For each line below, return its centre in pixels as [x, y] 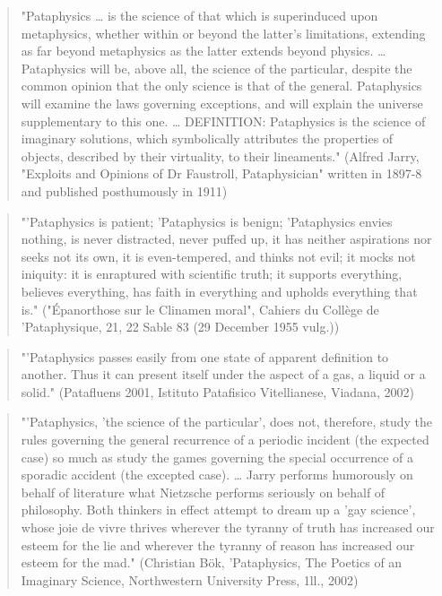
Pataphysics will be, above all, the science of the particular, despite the [217, 68]
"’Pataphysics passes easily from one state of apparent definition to [205, 356]
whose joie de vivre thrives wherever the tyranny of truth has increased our [228, 527]
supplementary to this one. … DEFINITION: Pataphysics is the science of [223, 121]
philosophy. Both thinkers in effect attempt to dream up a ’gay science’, [218, 510]
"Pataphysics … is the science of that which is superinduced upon [199, 15]
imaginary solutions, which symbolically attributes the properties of [207, 138]
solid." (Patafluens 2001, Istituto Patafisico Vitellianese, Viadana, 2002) [217, 391]
